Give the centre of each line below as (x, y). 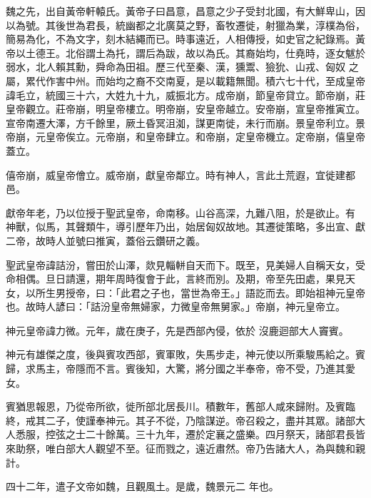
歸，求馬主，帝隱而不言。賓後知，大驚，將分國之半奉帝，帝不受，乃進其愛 (181, 369)
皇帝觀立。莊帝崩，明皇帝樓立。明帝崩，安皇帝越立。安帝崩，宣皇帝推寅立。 (185, 109)
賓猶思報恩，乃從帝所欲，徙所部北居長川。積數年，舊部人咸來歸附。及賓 (176, 406)
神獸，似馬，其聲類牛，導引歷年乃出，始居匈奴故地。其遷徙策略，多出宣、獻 (185, 227)
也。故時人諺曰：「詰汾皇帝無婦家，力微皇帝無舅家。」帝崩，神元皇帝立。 (176, 306)
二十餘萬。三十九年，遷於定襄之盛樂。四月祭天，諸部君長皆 (225, 434)
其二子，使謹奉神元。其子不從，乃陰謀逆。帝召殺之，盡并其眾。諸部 (195, 420)
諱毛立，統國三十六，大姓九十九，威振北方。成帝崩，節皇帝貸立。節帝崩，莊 (185, 95)
